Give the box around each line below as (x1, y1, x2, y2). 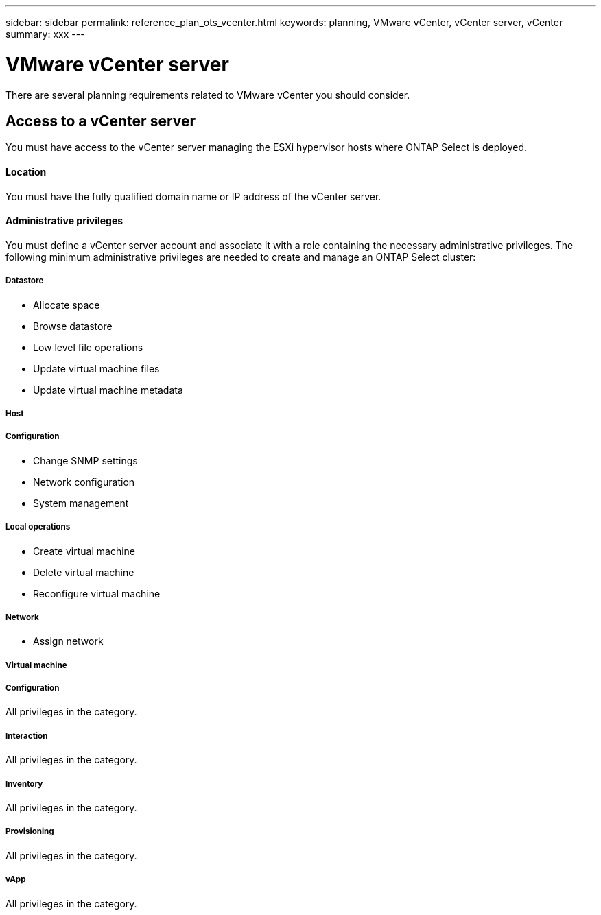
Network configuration (33, 475, 135, 488)
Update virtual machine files (33, 362, 160, 375)
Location (5, 165, 47, 178)
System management (33, 497, 129, 509)
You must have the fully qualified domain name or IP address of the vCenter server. (5, 190, 381, 202)
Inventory (5, 779, 43, 789)
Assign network (33, 635, 104, 647)
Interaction (5, 730, 48, 741)
